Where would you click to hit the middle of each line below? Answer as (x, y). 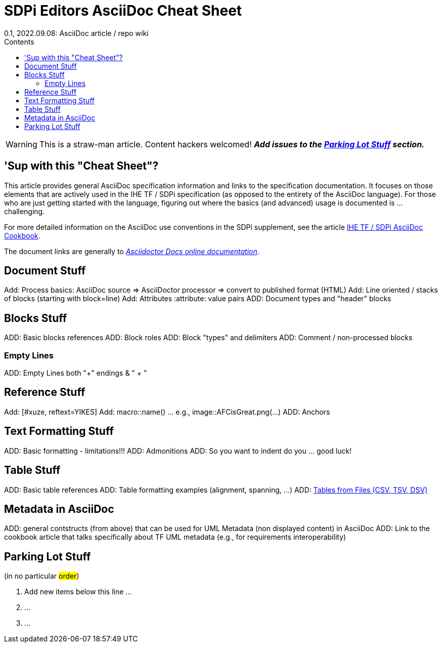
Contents (19, 42)
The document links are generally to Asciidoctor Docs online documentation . (132, 251)
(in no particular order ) (42, 576)
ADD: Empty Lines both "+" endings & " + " (76, 373)
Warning (21, 144)
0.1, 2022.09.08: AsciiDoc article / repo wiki (76, 33)
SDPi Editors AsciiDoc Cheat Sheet (123, 11)
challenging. (25, 211)
